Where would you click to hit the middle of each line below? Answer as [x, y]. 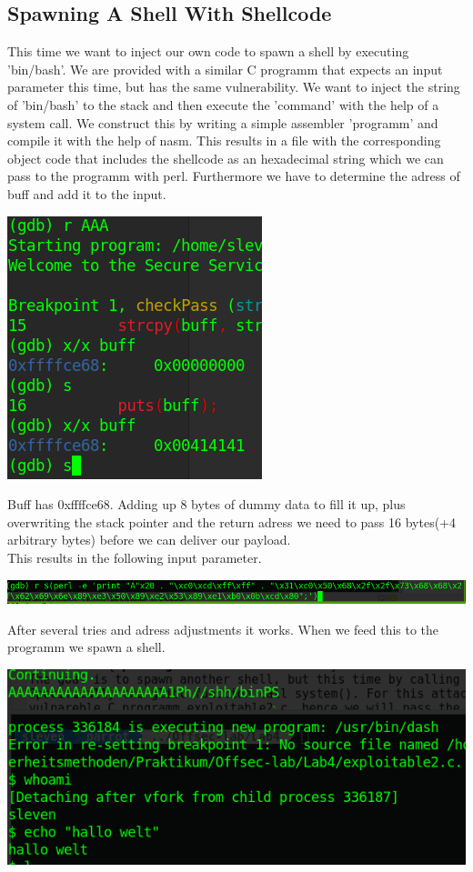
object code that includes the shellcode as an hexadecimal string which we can [226, 158]
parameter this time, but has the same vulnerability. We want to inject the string [234, 87]
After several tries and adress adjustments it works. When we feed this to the [223, 629]
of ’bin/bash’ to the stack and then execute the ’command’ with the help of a [223, 104]
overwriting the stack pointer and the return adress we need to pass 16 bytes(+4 [231, 521]
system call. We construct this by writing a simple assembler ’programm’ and [223, 122]
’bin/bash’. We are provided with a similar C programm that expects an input [225, 69]
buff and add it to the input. [87, 193]
